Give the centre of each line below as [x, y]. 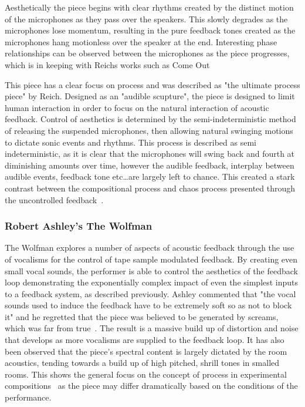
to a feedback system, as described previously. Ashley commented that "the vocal [150, 293]
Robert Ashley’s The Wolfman [79, 226]
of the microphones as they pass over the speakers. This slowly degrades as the [146, 18]
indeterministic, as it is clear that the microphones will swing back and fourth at [150, 154]
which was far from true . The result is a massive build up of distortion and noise [152, 328]
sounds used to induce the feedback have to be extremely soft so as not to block [148, 305]
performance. [28, 397]
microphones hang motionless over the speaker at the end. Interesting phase [141, 41]
